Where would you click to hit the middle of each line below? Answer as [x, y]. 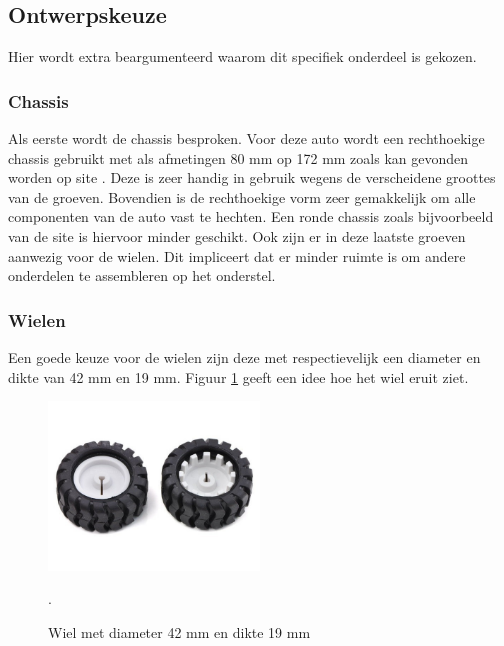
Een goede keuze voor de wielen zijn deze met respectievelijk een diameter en [244, 356]
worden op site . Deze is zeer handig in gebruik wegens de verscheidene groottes [252, 177]
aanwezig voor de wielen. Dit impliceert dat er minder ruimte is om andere [237, 255]
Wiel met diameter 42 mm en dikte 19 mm [179, 631]
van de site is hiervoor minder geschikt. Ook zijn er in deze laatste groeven [237, 235]
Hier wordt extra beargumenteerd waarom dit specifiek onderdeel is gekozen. [242, 56]
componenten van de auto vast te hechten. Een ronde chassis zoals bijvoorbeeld [251, 216]
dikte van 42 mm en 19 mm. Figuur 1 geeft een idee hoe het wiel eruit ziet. [238, 376]
